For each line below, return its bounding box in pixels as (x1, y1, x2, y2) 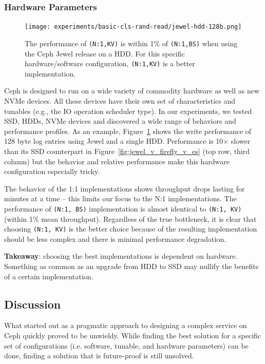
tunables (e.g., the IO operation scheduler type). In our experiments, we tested (4, 105, 252, 116)
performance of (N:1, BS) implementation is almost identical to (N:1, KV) (4, 203, 242, 214)
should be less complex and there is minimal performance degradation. (4, 233, 226, 244)
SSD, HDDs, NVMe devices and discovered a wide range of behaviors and (4, 116, 236, 126)
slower (231, 136, 251, 146)
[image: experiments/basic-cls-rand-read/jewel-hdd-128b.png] (25, 23, 242, 31)
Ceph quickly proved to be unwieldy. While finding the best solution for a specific (4, 330, 261, 340)
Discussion (4, 296, 61, 312)
